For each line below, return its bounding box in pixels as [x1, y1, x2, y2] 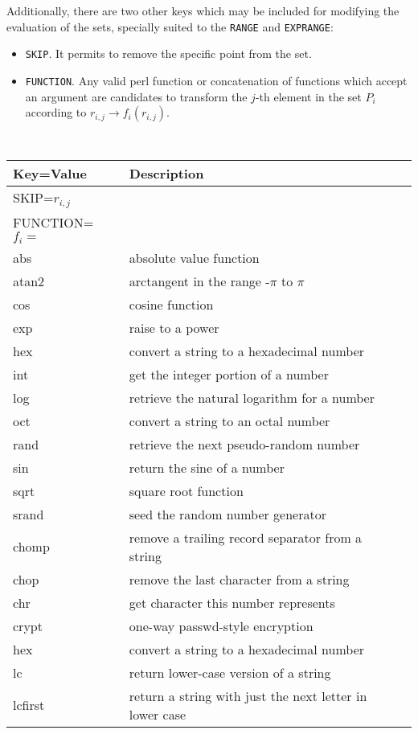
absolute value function [129, 248, 260, 267]
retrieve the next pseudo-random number [129, 434, 360, 453]
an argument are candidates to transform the [25, 88, 248, 105]
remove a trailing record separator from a [129, 527, 363, 547]
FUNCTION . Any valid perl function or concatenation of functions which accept [25, 72, 408, 88]
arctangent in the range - [129, 271, 270, 290]
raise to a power [129, 318, 219, 337]
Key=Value [13, 163, 87, 182]
